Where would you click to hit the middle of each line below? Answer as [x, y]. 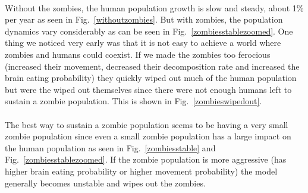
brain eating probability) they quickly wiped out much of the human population [151, 78]
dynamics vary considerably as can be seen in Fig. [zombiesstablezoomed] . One [149, 31]
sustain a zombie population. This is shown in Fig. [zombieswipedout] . [133, 101]
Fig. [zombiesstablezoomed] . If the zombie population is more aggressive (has [146, 159]
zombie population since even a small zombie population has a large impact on [148, 136]
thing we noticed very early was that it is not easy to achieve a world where [143, 43]
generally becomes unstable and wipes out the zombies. [105, 183]
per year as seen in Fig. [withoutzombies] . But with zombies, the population [144, 19]
